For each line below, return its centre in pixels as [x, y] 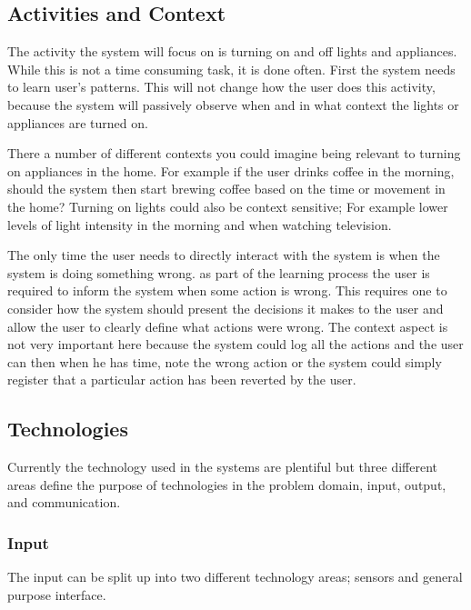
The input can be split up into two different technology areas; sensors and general [235, 577]
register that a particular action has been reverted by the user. [182, 380]
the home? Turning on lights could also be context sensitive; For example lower [228, 206]
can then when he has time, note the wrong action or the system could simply [225, 361]
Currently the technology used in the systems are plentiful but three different [223, 467]
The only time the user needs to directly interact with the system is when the [224, 255]
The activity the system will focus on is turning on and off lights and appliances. [232, 51]
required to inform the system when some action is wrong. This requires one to [227, 290]
